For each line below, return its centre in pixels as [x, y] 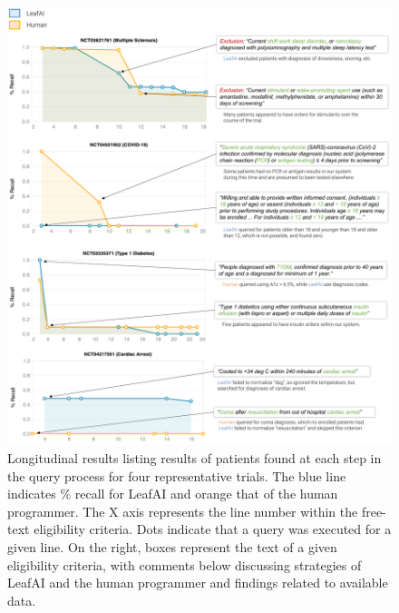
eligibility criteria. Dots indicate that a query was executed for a [213, 529]
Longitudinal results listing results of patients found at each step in [195, 458]
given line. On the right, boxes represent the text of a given [172, 546]
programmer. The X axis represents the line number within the [183, 511]
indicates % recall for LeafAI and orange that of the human [173, 494]
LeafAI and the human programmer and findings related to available [198, 583]
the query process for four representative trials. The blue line [177, 475]
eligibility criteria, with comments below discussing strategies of [185, 564]
